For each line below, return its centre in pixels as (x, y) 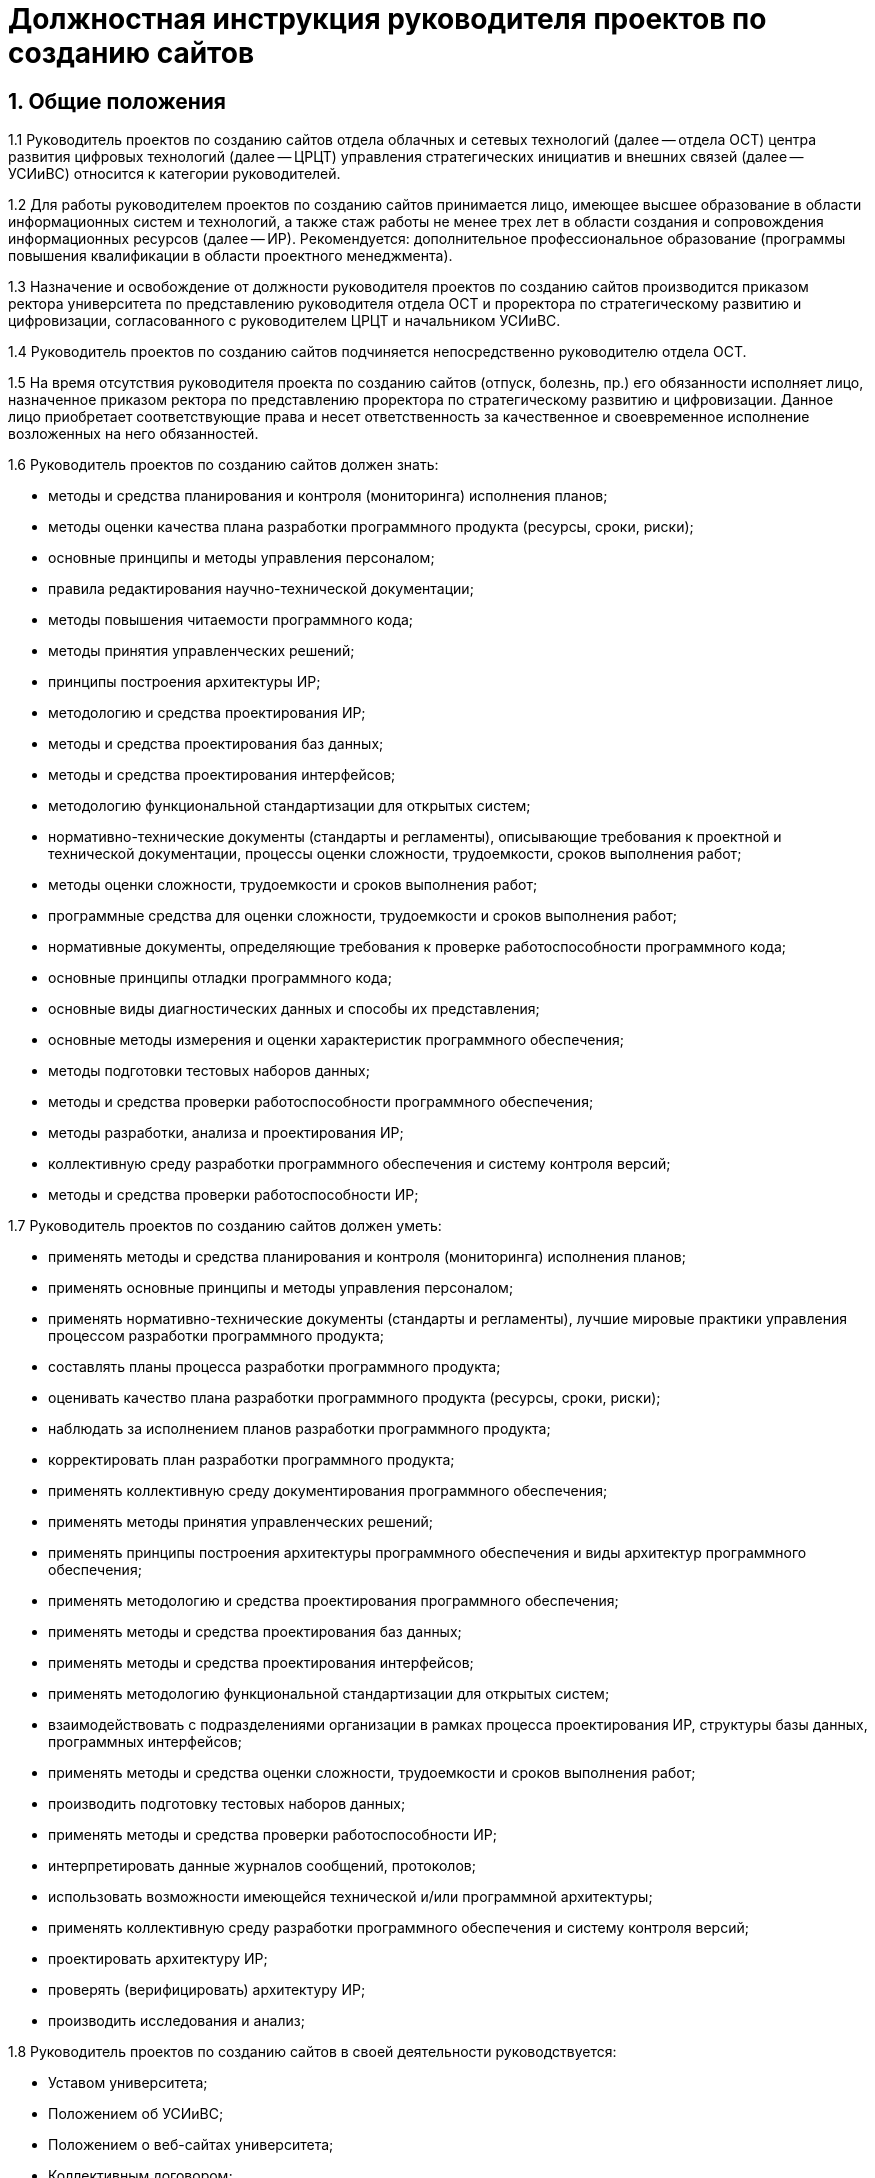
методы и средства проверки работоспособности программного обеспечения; (321, 1102)
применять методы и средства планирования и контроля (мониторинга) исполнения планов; (367, 1257)
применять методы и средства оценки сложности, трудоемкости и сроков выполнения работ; (372, 1773)
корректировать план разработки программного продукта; (251, 1460)
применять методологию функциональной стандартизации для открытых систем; (329, 1694)
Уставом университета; (128, 2083)
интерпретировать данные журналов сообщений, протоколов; (262, 1866)
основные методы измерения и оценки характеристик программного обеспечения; (336, 1040)
